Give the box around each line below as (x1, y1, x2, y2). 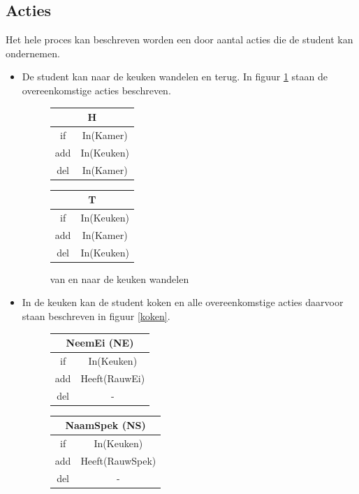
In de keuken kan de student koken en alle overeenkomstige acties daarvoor (22, 295, 344, 310)
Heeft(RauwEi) (80, 370, 145, 385)
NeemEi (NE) (66, 335, 134, 350)
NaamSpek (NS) (65, 418, 146, 433)
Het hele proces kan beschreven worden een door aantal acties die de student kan (6, 32, 353, 47)
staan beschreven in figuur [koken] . (22, 309, 170, 324)
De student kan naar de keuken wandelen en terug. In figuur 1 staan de (22, 69, 328, 84)
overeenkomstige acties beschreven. (22, 82, 171, 97)
